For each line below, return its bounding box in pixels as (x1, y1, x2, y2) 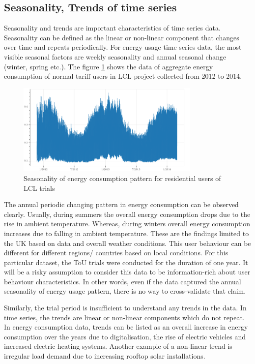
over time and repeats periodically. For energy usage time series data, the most (4, 42, 242, 52)
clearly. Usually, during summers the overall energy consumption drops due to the (4, 209, 251, 219)
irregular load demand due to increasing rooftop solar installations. (4, 351, 205, 361)
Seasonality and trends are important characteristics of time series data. (4, 23, 221, 33)
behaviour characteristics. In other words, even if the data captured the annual (4, 276, 241, 286)
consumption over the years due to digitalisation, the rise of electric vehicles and (4, 331, 246, 341)
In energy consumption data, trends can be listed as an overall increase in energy (4, 322, 248, 332)
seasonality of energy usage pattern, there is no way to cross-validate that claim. (4, 286, 246, 296)
